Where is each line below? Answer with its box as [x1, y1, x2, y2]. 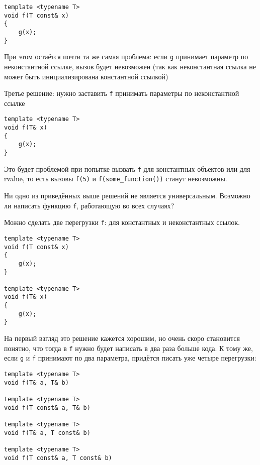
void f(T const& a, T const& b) [4, 454, 112, 461]
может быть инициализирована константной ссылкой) [4, 71, 168, 81]
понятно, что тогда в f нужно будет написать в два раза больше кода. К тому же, [4, 342, 253, 353]
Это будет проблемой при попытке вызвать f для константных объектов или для [4, 163, 250, 174]
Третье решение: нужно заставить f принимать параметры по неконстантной [4, 88, 239, 98]
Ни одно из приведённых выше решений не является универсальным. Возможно [4, 190, 250, 200]
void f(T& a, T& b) [4, 379, 69, 386]
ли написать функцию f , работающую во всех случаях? [4, 200, 175, 210]
